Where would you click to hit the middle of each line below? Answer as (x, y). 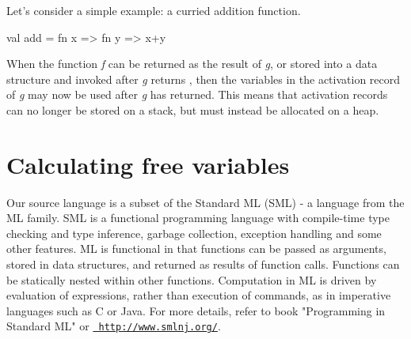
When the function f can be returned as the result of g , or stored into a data (192, 64)
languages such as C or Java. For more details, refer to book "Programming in (196, 310)
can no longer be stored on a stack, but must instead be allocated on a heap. (193, 109)
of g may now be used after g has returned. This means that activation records (197, 94)
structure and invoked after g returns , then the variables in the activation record (204, 79)
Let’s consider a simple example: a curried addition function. (154, 10)
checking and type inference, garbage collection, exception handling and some (194, 233)
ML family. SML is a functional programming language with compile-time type (198, 218)
